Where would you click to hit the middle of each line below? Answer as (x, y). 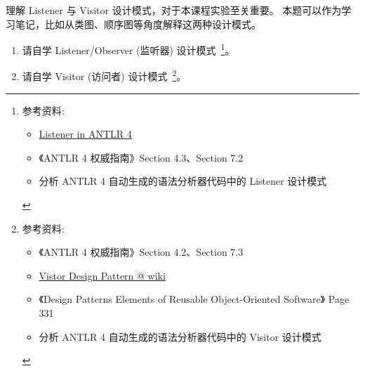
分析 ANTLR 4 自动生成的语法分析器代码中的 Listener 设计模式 (183, 181)
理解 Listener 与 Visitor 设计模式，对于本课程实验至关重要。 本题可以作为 (174, 10)
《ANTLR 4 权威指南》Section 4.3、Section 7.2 (141, 157)
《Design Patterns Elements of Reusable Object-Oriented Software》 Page (194, 299)
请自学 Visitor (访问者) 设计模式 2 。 (104, 75)
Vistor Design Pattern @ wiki (102, 275)
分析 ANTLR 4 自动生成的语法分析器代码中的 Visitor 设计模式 (180, 336)
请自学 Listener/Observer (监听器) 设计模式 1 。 (128, 49)
